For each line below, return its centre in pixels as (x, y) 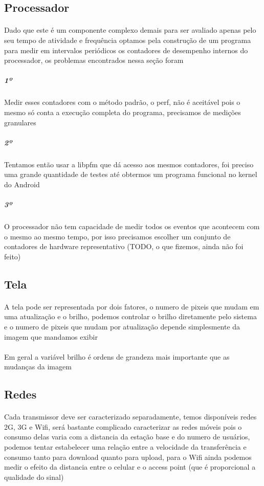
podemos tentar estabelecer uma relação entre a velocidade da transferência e (125, 447)
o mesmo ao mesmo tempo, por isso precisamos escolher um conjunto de (117, 236)
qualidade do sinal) (34, 477)
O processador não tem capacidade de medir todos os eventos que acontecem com (132, 226)
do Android (22, 184)
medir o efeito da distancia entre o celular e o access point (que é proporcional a (130, 467)
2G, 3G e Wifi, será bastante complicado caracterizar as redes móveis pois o (123, 426)
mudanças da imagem (38, 367)
